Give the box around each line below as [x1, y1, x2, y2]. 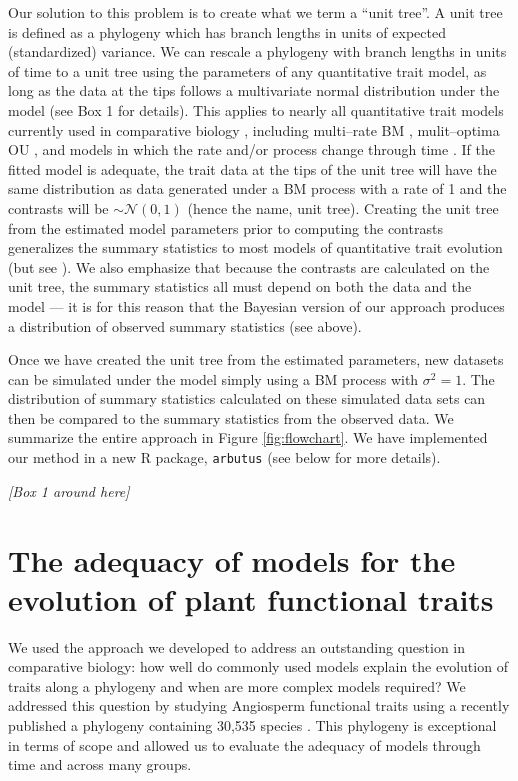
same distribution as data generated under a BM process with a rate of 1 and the [8, 178, 507, 199]
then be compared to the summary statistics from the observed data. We [8, 407, 454, 428]
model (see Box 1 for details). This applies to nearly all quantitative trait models [8, 99, 504, 120]
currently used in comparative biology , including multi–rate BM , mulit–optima [8, 119, 500, 140]
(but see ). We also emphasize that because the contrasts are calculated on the [8, 256, 490, 277]
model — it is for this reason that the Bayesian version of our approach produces [8, 295, 505, 316]
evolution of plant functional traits [8, 578, 494, 619]
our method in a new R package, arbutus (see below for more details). [8, 447, 441, 468]
